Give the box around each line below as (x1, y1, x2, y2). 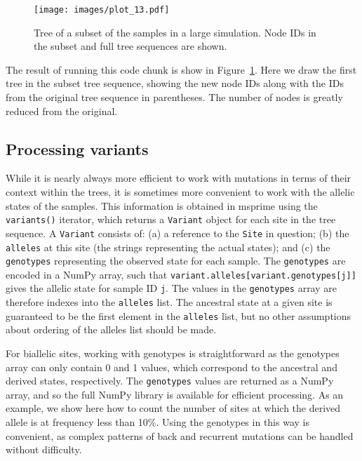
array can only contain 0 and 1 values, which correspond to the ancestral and (6, 359, 337, 374)
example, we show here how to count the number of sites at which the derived (6, 401, 341, 415)
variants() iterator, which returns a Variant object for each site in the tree (6, 212, 336, 227)
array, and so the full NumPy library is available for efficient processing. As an (6, 387, 344, 401)
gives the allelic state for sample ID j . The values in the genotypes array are (6, 281, 337, 295)
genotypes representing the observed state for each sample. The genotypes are (6, 253, 346, 268)
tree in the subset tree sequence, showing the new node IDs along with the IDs (6, 76, 344, 91)
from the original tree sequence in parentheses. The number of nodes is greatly (6, 90, 343, 105)
